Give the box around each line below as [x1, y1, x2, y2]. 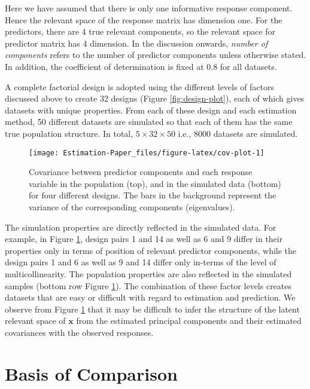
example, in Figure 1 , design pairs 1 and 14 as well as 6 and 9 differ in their [5, 232, 283, 245]
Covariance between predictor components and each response [29, 166, 253, 178]
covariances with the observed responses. [5, 326, 154, 338]
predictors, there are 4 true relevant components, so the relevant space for [5, 25, 276, 38]
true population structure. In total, [5, 127, 133, 139]
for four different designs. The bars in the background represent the [29, 189, 276, 201]
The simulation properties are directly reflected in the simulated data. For [5, 220, 276, 233]
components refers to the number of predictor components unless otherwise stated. [5, 48, 306, 61]
